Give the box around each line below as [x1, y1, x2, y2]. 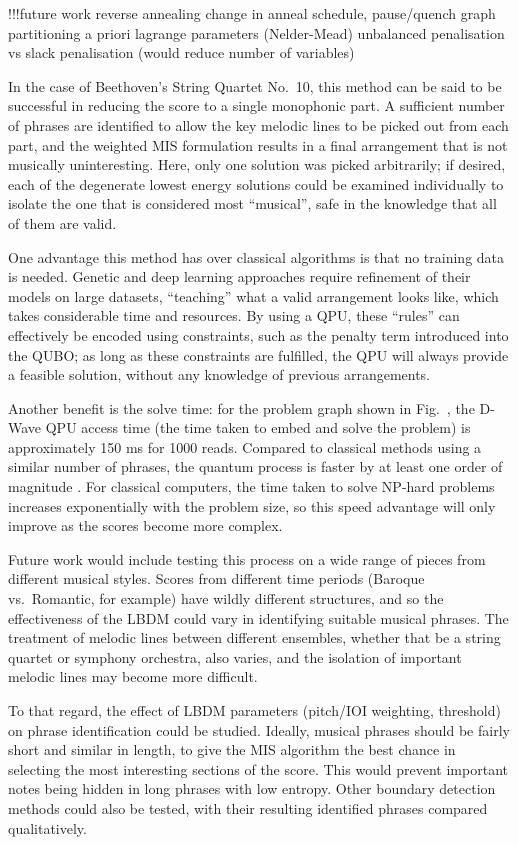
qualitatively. [8, 817, 87, 838]
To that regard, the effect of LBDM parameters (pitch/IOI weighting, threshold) [8, 700, 501, 720]
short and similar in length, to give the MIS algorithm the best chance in [8, 739, 456, 760]
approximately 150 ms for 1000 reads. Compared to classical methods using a [8, 436, 482, 457]
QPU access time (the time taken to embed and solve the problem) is [45, 417, 471, 438]
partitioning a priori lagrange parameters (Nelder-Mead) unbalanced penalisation [8, 22, 505, 43]
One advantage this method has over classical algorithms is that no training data [8, 246, 505, 267]
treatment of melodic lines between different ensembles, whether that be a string [8, 627, 501, 648]
